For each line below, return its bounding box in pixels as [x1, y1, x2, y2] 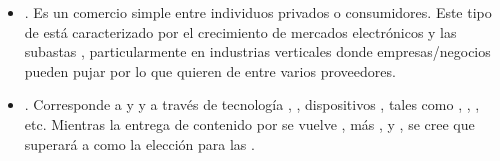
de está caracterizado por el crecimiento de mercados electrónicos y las [24, 21, 457, 42]
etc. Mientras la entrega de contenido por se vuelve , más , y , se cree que [24, 113, 475, 134]
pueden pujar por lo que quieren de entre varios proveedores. [24, 60, 396, 81]
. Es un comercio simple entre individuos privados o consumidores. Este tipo [24, 2, 492, 22]
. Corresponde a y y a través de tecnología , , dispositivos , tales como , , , [24, 94, 480, 115]
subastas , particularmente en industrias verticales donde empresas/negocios [24, 41, 491, 62]
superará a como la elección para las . [24, 133, 255, 154]
